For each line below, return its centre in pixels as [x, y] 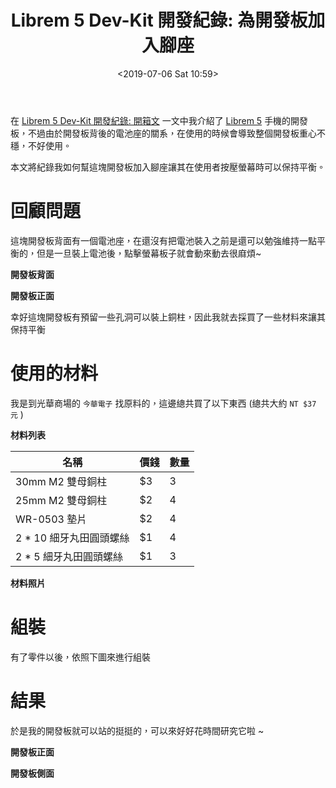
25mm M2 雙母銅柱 [61, 500]
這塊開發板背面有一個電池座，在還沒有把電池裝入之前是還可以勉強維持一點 [163, 240]
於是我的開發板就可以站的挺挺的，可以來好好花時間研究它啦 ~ [137, 730]
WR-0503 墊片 [51, 519]
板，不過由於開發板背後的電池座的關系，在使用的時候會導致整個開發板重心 [163, 133]
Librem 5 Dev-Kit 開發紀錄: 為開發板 [159, 20]
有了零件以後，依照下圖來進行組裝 [80, 657]
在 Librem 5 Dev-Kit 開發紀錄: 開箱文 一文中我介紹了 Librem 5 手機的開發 [159, 120]
